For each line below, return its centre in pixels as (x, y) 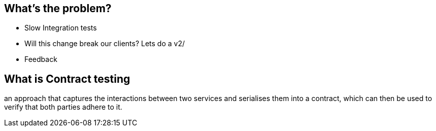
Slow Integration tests (61, 28)
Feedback (41, 59)
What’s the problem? (58, 8)
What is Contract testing (67, 79)
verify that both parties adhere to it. (63, 107)
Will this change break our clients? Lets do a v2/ (105, 44)
